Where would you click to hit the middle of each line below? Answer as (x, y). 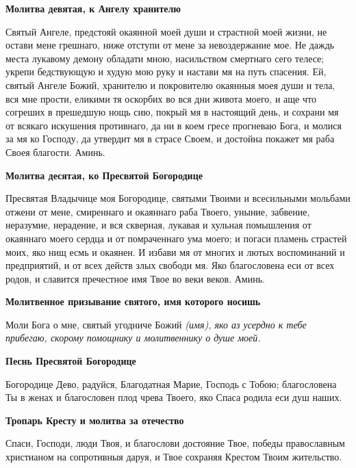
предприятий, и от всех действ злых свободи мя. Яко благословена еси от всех (170, 265)
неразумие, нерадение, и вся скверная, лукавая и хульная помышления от (158, 225)
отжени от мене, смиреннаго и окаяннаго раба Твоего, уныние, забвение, (158, 211)
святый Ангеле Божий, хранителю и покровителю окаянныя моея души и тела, (170, 84)
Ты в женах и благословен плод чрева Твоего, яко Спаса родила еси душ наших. (174, 397)
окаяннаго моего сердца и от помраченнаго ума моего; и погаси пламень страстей (176, 238)
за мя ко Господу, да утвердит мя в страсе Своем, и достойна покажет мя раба (170, 139)
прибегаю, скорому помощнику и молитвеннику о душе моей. (133, 338)
